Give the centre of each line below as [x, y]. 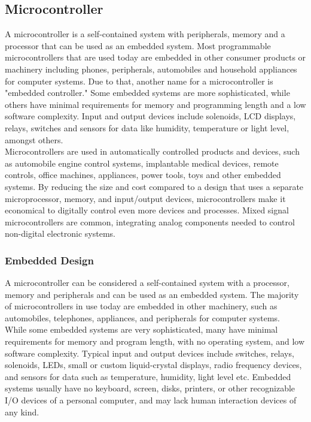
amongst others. [34, 139]
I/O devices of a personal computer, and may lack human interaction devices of [151, 400]
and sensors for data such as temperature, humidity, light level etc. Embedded [148, 376]
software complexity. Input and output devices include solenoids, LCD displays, [150, 116]
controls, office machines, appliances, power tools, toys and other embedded [143, 175]
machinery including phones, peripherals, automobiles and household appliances [151, 69]
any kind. [22, 412]
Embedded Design [49, 260]
